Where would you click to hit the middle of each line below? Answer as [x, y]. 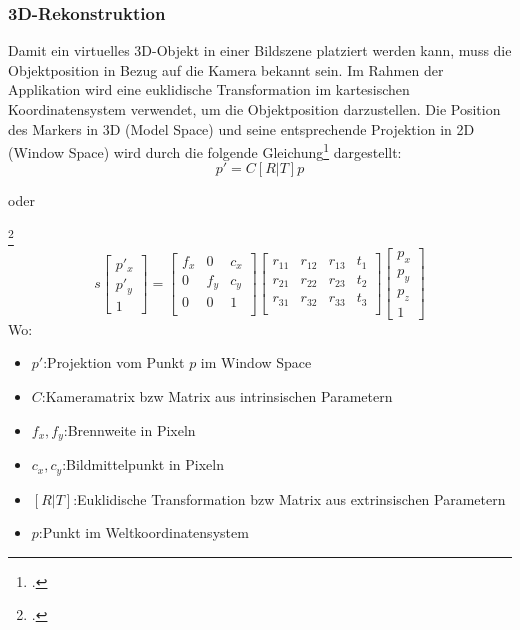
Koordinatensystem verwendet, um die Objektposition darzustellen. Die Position [254, 109]
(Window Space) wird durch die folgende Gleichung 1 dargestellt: [205, 150]
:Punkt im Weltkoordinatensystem [143, 532]
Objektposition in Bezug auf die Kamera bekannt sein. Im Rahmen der [226, 69]
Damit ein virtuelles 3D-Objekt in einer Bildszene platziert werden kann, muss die [260, 50]
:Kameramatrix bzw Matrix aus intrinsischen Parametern [217, 396]
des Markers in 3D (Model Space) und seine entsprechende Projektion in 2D [241, 128]
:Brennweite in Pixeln [129, 429]
